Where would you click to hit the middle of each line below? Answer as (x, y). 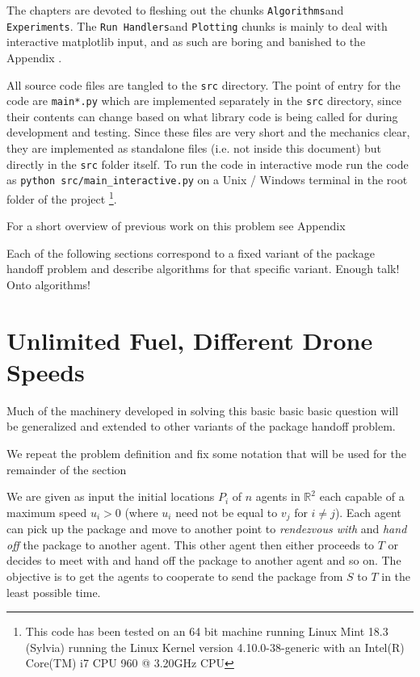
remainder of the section (67, 469)
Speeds (46, 371)
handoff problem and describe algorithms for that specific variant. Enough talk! (203, 269)
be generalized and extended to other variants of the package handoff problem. (201, 426)
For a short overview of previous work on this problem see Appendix (176, 226)
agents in (278, 496)
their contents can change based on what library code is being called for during (202, 116)
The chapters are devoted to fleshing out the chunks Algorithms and (175, 10)
